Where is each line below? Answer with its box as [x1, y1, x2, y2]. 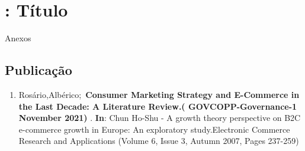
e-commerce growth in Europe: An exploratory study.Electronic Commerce [18, 123, 290, 135]
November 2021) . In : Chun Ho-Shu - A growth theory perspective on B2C [18, 111, 301, 124]
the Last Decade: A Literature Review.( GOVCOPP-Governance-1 [18, 100, 297, 112]
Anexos [5, 32, 31, 44]
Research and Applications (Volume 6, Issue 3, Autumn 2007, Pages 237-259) [18, 134, 299, 147]
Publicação [5, 61, 72, 79]
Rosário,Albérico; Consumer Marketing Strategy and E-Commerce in [18, 88, 300, 100]
